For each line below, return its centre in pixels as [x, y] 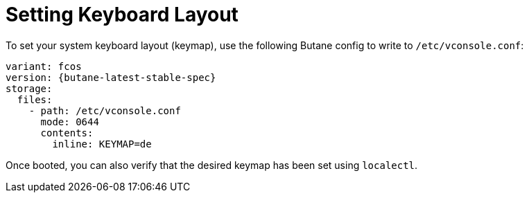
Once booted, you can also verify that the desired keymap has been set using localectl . [212, 165]
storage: [29, 88]
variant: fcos [44, 66]
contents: [67, 133]
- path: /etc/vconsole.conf [105, 110]
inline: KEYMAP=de [102, 144]
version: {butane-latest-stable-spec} [111, 77]
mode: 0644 [70, 121]
